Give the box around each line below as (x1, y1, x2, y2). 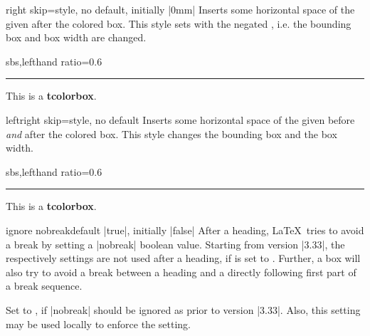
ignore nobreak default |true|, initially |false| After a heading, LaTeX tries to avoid (6, 222, 364, 237)
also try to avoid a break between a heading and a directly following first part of (6, 264, 356, 279)
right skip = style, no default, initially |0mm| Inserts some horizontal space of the (6, 2, 355, 16)
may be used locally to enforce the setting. (6, 316, 191, 331)
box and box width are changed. (6, 30, 147, 45)
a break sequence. (6, 278, 83, 293)
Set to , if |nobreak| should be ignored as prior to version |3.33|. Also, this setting (6, 302, 361, 317)
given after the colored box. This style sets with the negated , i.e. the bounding (6, 16, 351, 31)
